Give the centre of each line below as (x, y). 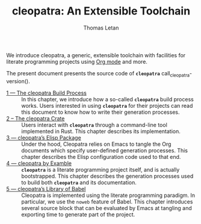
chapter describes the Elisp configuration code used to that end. (101, 157)
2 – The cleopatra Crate (36, 118)
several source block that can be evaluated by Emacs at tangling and (107, 208)
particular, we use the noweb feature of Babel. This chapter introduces (107, 201)
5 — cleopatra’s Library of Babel (46, 188)
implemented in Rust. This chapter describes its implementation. (101, 131)
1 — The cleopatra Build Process (47, 93)
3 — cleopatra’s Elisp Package (44, 137)
